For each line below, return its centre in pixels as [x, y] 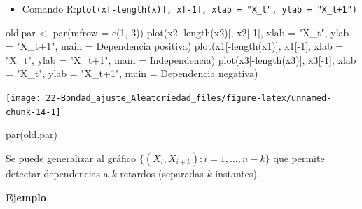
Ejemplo [26, 197]
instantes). [237, 173]
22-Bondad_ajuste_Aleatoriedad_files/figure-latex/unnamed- [189, 99]
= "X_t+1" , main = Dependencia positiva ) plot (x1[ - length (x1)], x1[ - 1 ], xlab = [175, 46]
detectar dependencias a [57, 173]
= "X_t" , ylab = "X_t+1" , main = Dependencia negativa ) [132, 73]
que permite [299, 157]
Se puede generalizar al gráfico [71, 157]
